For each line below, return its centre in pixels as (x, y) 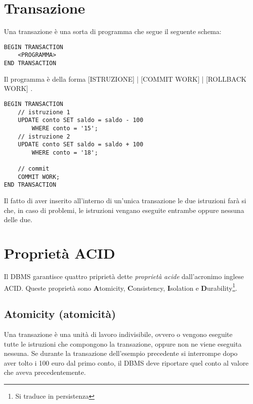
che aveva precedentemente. (45, 372)
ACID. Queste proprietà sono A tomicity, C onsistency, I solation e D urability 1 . (121, 287)
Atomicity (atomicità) (60, 314)
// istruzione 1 (44, 112)
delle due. (18, 220)
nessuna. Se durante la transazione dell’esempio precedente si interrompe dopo (121, 353)
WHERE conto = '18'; (65, 152)
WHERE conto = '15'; (65, 128)
